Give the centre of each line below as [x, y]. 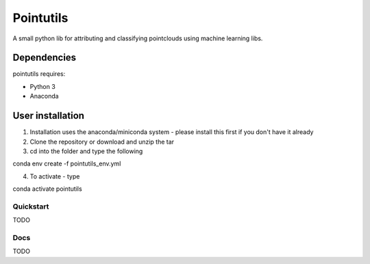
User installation [49, 116]
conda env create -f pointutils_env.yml [67, 163]
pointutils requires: [39, 74]
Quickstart [31, 207]
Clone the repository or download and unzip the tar [102, 142]
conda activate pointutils [47, 189]
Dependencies [45, 58]
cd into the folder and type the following [86, 151]
